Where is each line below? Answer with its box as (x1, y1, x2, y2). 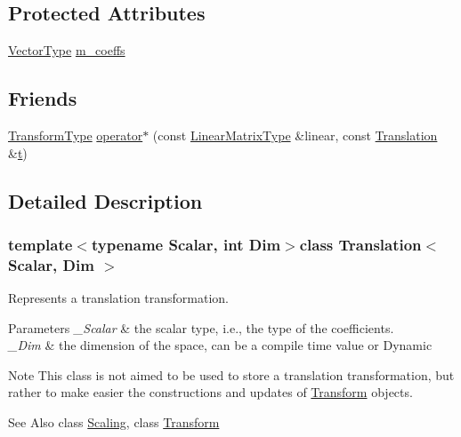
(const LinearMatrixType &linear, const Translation (152, 126, 438, 144)
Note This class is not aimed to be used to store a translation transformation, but (8, 365, 455, 384)
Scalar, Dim (8, 253, 94, 275)
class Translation (299, 233, 422, 255)
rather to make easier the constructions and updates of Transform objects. (8, 383, 413, 401)
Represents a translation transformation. (8, 289, 230, 307)
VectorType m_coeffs (8, 41, 125, 60)
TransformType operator (8, 126, 143, 144)
